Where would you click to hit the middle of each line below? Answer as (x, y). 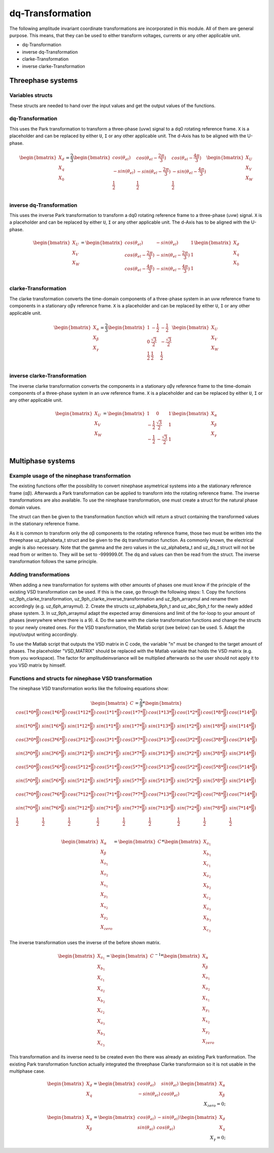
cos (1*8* (213, 712)
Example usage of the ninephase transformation (70, 476)
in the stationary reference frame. (44, 524)
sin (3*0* (26, 753)
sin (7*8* (213, 808)
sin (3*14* (240, 753)
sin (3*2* (187, 753)
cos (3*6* (52, 740)
